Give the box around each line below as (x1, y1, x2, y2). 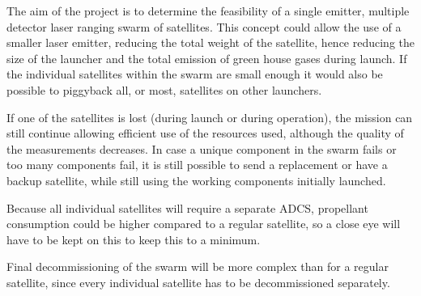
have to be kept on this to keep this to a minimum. (6, 230, 261, 247)
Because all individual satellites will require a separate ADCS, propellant (6, 199, 368, 216)
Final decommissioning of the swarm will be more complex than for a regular (6, 258, 389, 275)
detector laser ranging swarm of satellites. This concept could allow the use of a (6, 18, 402, 35)
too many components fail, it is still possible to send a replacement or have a (6, 156, 388, 173)
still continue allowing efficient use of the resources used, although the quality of (6, 125, 404, 142)
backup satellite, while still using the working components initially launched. (6, 171, 386, 188)
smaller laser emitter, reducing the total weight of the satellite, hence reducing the (6, 34, 415, 51)
